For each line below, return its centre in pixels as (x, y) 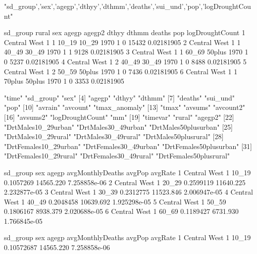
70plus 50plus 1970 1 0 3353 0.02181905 (64, 81)
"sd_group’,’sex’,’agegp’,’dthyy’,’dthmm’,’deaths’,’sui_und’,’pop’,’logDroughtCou (128, 6)
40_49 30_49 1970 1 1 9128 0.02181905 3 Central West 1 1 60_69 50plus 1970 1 (126, 52)
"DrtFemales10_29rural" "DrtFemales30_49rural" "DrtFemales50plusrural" (117, 156)
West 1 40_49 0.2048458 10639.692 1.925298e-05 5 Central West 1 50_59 (115, 201)
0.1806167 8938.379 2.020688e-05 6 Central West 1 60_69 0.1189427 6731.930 (121, 211)
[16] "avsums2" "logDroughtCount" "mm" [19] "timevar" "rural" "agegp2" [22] (119, 117)
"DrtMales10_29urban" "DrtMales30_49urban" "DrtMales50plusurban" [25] (118, 127)
